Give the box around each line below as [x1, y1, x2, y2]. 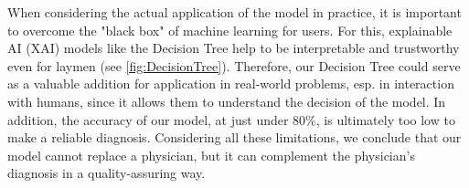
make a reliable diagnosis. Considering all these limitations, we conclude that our [7, 128, 462, 147]
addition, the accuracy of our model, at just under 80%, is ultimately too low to [7, 110, 455, 129]
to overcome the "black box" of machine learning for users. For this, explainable [7, 20, 453, 39]
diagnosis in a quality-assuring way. [7, 163, 206, 183]
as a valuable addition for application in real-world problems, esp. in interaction [7, 74, 454, 93]
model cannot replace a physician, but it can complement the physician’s [7, 145, 415, 164]
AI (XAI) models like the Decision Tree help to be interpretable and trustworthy [7, 38, 460, 57]
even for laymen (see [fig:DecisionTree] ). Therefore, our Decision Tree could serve [7, 56, 461, 75]
